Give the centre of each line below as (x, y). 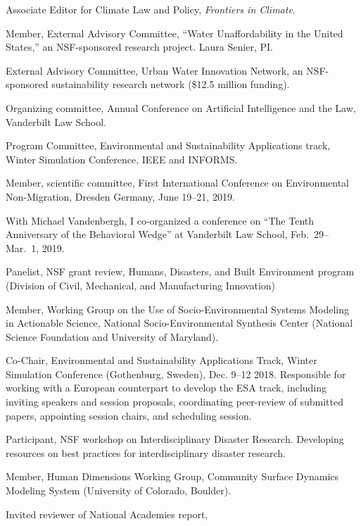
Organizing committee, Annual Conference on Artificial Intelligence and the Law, (181, 107)
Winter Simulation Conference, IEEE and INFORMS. (122, 159)
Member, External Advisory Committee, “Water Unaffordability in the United (175, 33)
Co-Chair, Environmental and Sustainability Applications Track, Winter (161, 360)
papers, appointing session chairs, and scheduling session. (129, 415)
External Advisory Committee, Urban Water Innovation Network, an (154, 70)
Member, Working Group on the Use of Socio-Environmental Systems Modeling (177, 309)
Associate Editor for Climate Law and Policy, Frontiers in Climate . (151, 9)
